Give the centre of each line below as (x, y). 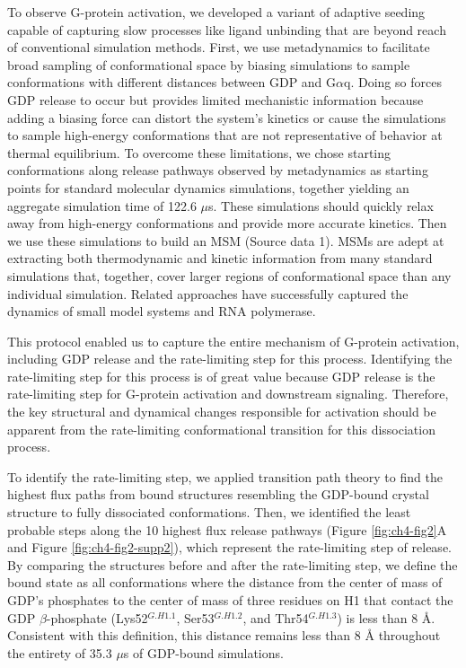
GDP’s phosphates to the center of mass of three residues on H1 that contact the (230, 600)
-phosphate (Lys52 (97, 617)
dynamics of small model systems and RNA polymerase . (162, 311)
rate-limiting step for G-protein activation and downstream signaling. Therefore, (228, 394)
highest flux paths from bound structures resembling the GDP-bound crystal (218, 494)
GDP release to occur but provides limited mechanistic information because (215, 99)
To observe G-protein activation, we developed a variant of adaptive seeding (216, 12)
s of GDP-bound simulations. (203, 652)
